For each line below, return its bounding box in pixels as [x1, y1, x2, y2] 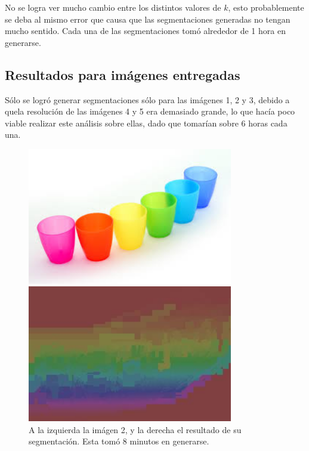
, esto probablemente [228, 1, 304, 13]
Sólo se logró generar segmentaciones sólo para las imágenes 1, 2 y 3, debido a [5, 93, 290, 106]
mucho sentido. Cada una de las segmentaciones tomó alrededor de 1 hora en [5, 24, 286, 37]
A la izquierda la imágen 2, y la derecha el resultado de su [29, 423, 242, 435]
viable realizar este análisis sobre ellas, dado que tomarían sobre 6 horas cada [5, 116, 288, 129]
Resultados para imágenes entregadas [5, 65, 240, 84]
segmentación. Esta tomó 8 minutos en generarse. [29, 435, 209, 447]
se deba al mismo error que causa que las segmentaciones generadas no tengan [5, 13, 291, 25]
